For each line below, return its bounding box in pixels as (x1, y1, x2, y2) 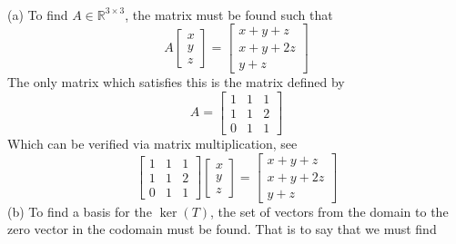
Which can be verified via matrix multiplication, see (7, 133, 298, 152)
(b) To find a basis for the (7, 201, 152, 220)
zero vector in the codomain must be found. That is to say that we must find (7, 220, 437, 239)
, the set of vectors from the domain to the (210, 201, 449, 220)
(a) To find (7, 5, 68, 24)
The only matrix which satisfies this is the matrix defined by (7, 73, 345, 92)
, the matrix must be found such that (125, 5, 333, 24)
